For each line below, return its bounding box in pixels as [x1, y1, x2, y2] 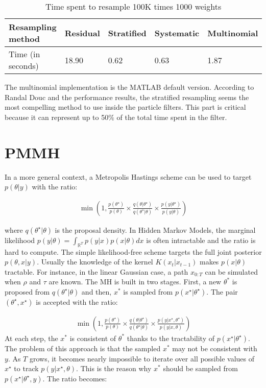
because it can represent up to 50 [5, 111, 109, 122]
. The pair [206, 286, 238, 297]
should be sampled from [163, 363, 238, 374]
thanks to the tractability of [127, 332, 214, 343]
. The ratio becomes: [42, 373, 107, 383]
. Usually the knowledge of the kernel [37, 256, 153, 267]
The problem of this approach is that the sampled [5, 343, 161, 353]
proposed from [5, 286, 50, 297]
